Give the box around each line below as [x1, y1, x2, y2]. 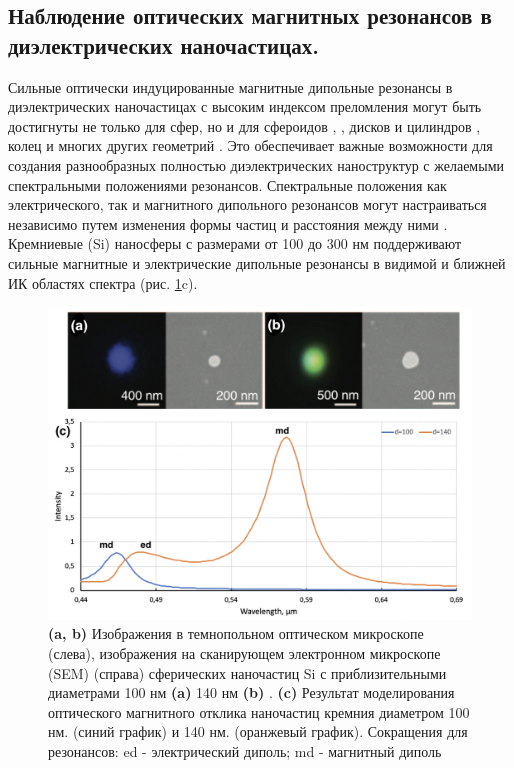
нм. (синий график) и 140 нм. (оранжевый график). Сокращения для [48, 721, 468, 742]
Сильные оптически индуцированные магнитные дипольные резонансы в [8, 76, 453, 97]
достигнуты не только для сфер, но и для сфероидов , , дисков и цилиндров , [8, 115, 481, 136]
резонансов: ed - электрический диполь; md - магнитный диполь [48, 740, 442, 761]
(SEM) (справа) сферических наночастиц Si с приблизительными [48, 662, 447, 683]
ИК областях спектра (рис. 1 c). [8, 272, 198, 293]
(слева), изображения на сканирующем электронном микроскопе [48, 642, 441, 663]
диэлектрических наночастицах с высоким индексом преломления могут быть [8, 96, 482, 117]
